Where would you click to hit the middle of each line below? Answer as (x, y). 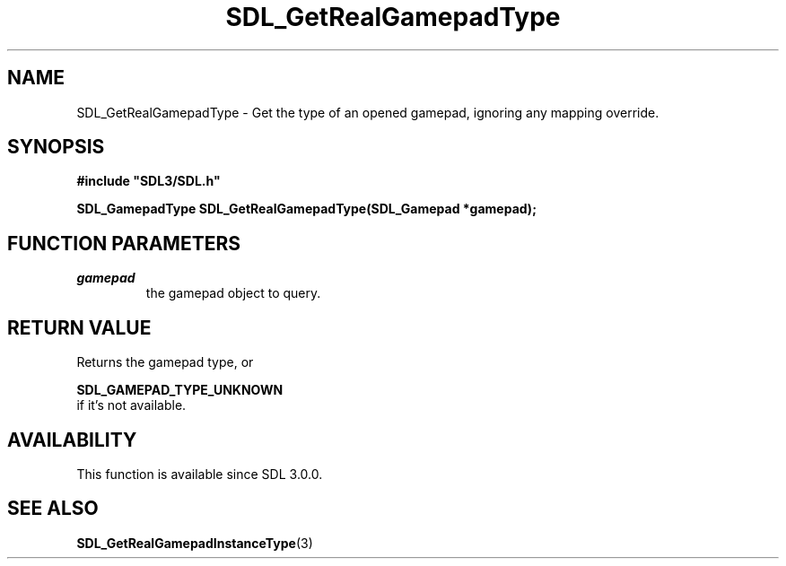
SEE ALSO (53, 509)
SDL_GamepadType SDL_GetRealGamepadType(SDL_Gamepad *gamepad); (306, 209)
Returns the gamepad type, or (165, 362)
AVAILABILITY (72, 440)
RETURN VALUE (79, 327)
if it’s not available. (131, 405)
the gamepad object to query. (233, 293)
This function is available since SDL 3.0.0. (200, 474)
